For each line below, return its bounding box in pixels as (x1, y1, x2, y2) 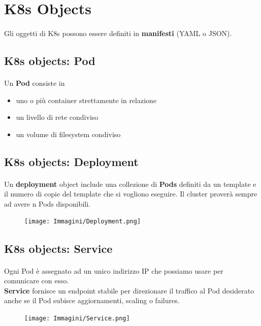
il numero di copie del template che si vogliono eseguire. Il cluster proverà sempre (4, 188, 257, 199)
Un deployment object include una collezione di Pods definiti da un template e (4, 178, 256, 189)
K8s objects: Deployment (4, 153, 139, 169)
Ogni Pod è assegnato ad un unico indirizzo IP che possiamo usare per (4, 265, 223, 276)
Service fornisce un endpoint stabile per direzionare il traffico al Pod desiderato (4, 285, 254, 296)
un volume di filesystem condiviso (16, 128, 121, 139)
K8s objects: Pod (4, 52, 95, 68)
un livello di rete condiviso (16, 112, 99, 122)
